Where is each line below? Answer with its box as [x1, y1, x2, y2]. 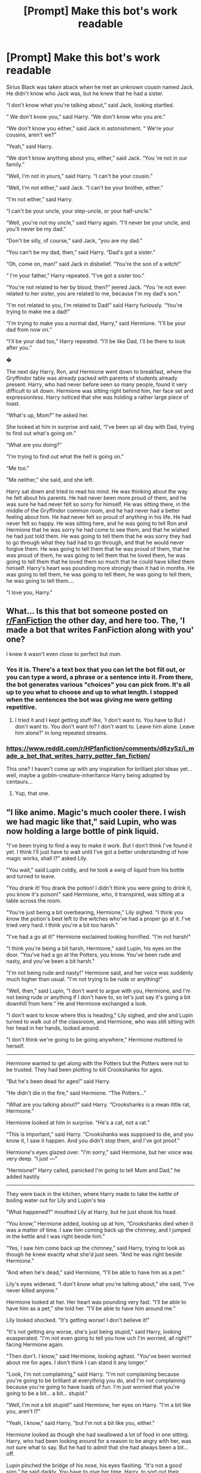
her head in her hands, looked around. [6, 1024, 100, 1031]
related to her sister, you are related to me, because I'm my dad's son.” [6, 290, 181, 297]
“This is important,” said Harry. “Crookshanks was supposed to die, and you [6, 1131, 193, 1138]
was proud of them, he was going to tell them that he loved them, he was [6, 551, 186, 559]
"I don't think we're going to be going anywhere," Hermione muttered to [6, 1036, 183, 1043]
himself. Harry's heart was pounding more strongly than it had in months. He [6, 564, 195, 571]
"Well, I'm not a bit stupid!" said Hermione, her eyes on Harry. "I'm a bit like [6, 1402, 191, 1409]
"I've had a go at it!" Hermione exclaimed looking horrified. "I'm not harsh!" [6, 933, 191, 941]
